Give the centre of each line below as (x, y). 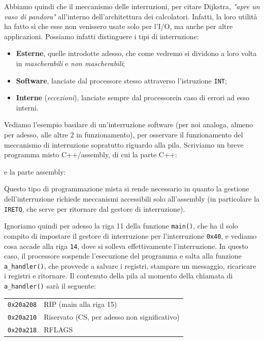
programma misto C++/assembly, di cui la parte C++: (91, 154)
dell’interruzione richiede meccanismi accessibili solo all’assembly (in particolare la (132, 198)
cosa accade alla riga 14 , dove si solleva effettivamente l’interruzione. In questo (126, 246)
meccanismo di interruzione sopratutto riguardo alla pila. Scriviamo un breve (124, 144)
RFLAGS (58, 330)
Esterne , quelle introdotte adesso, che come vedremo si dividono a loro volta (136, 53)
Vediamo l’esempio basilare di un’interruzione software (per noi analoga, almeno (129, 124)
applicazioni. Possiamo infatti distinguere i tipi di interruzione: (102, 36)
